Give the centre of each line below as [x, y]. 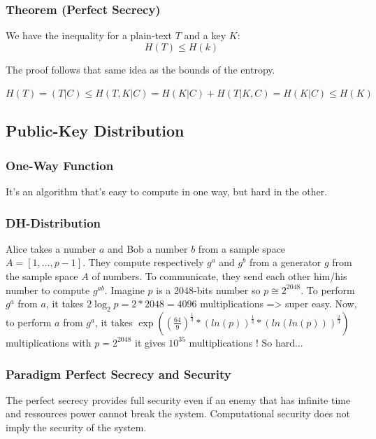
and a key [205, 35]
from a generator [285, 262]
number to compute [48, 290]
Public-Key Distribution [95, 131]
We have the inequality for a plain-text [89, 35]
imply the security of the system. [76, 427]
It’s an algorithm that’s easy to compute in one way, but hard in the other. [167, 191]
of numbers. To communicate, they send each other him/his [219, 276]
